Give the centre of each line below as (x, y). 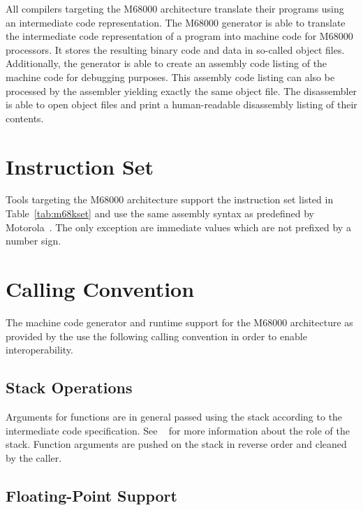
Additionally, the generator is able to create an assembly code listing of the (166, 63)
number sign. (34, 241)
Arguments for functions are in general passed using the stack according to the (174, 416)
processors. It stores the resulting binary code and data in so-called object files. (175, 49)
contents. (25, 118)
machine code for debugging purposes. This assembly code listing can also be (170, 76)
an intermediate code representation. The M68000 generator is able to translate (176, 22)
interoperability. (39, 350)
